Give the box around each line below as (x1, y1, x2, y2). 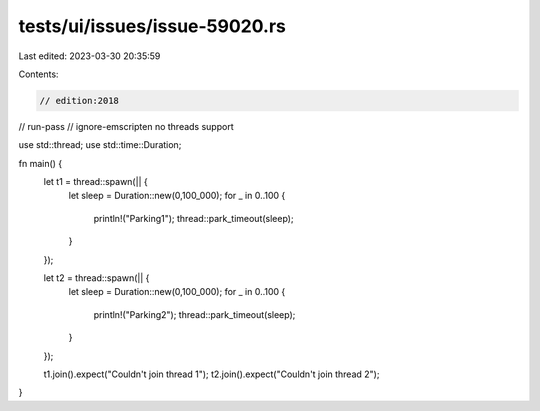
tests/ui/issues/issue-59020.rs (18, 15, 287, 37)
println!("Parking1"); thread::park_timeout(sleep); (93, 212, 294, 224)
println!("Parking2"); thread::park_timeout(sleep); (93, 308, 296, 320)
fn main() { (18, 157, 63, 169)
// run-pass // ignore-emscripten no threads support (18, 120, 234, 132)
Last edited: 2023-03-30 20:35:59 (18, 50, 161, 62)
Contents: (18, 68, 59, 80)
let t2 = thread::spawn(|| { (43, 272, 150, 284)
